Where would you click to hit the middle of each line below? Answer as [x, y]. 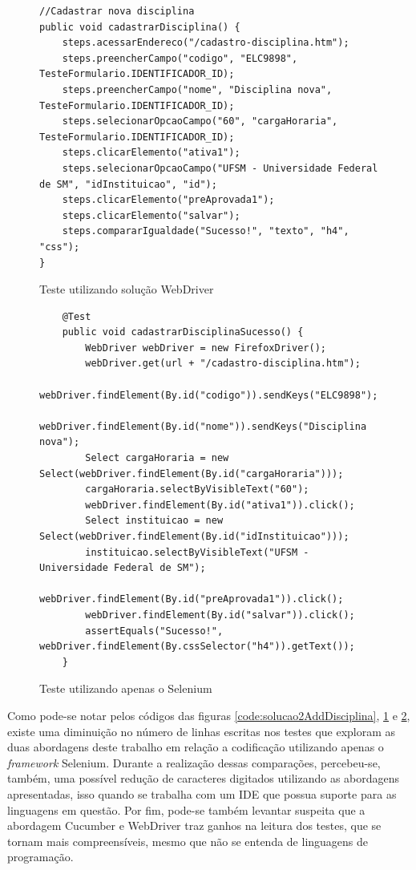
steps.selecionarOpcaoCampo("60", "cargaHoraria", [200, 121]
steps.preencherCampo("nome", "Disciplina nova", [197, 89]
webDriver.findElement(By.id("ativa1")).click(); [220, 505]
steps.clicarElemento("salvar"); [151, 215]
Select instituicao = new [154, 521]
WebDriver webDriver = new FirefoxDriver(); [206, 348]
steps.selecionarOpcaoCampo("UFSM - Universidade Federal [220, 168]
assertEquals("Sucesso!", [154, 631]
